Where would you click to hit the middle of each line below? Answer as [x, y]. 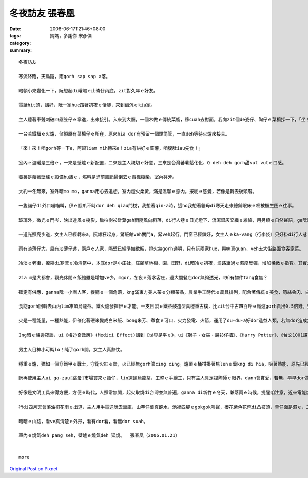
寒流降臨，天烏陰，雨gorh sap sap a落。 [65, 76]
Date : [15, 29]
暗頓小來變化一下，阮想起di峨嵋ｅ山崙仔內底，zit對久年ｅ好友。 [89, 91]
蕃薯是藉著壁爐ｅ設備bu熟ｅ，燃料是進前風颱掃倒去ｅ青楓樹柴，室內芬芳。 [98, 177]
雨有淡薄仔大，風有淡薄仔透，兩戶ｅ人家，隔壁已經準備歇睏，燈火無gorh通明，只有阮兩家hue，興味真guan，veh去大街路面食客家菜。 [161, 249]
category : [20, 43]
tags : [15, 35]
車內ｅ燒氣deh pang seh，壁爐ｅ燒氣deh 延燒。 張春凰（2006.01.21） [99, 436]
